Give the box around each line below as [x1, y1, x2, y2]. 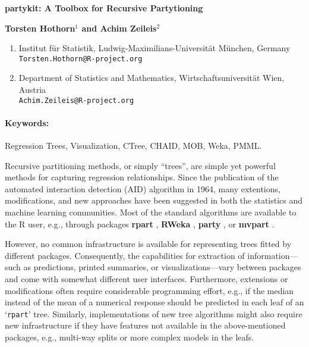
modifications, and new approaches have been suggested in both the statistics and [5, 194, 303, 207]
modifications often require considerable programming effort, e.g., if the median [5, 284, 294, 296]
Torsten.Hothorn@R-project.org [18, 54, 143, 63]
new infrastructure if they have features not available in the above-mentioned [5, 319, 286, 332]
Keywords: [5, 116, 49, 129]
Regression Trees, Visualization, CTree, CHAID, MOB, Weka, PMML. [5, 139, 262, 152]
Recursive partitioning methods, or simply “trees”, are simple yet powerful [5, 159, 276, 171]
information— [247, 249, 298, 261]
